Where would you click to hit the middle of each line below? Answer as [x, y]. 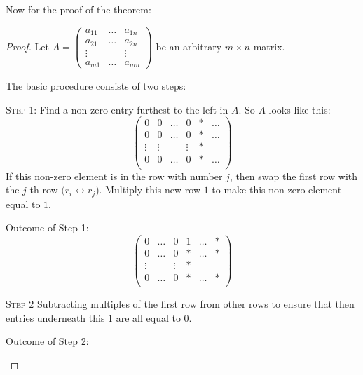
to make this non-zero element [277, 190]
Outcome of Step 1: [47, 227]
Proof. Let [27, 46]
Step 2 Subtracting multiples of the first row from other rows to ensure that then [180, 304]
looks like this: [300, 109]
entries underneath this [55, 317]
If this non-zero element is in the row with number [114, 176]
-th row [42, 190]
